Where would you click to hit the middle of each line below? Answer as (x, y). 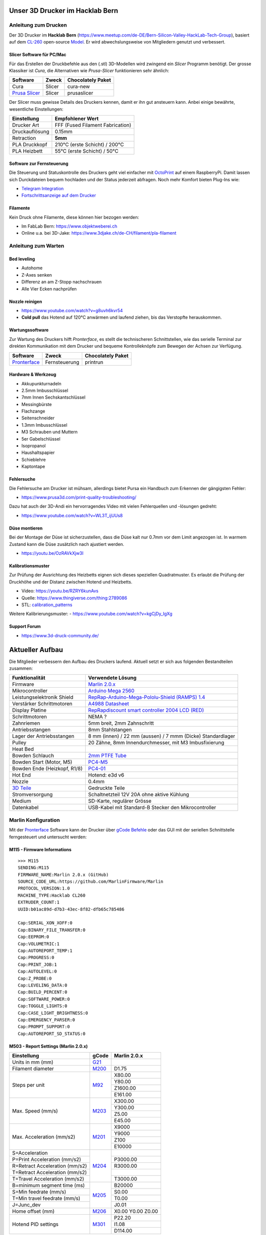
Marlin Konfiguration (34, 820)
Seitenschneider (38, 418)
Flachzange (33, 411)
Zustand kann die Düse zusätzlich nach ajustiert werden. (67, 544)
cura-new (79, 86)
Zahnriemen (26, 723)
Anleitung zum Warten (37, 246)
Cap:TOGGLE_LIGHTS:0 (43, 1006)
